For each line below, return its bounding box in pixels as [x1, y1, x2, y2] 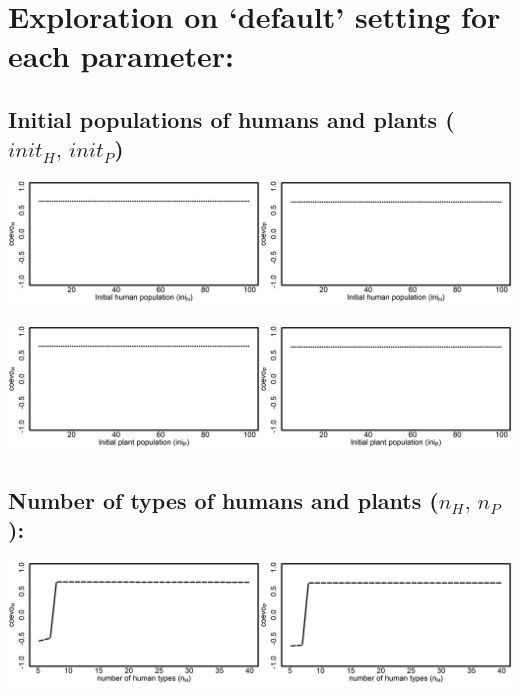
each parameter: [8, 35, 234, 76]
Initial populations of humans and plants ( [8, 103, 455, 134]
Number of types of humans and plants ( [8, 484, 439, 515]
